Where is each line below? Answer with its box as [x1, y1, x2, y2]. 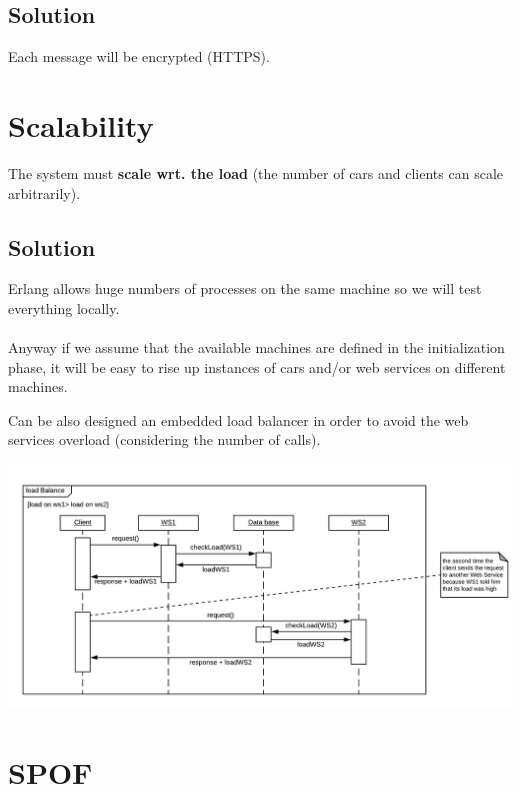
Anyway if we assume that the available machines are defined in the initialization [8, 337, 505, 358]
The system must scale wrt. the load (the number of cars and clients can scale [8, 162, 503, 183]
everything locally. [8, 297, 120, 318]
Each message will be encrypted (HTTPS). [8, 46, 270, 67]
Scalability [8, 104, 154, 145]
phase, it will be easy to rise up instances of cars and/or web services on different [8, 356, 506, 377]
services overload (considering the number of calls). [8, 429, 321, 450]
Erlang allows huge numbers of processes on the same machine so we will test [8, 278, 482, 299]
